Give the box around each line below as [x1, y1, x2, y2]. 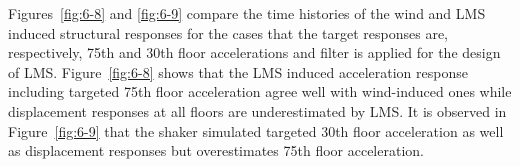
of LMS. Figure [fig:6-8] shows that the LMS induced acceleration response [8, 61, 468, 82]
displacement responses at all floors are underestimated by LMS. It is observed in [8, 100, 507, 121]
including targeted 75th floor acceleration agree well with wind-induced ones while [8, 81, 512, 102]
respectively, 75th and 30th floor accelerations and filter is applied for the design [8, 42, 501, 63]
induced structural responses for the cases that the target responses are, [8, 22, 448, 43]
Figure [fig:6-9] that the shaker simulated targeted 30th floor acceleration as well [8, 120, 504, 141]
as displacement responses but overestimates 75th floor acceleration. [8, 140, 424, 161]
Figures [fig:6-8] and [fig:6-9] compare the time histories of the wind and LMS [8, 3, 486, 23]
